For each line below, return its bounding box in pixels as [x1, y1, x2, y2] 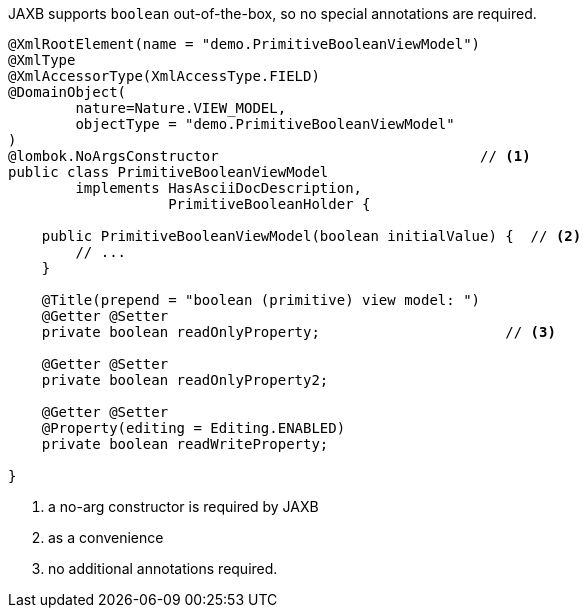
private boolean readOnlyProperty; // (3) [41, 324, 556, 340]
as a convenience [48, 529, 164, 546]
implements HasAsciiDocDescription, [75, 180, 363, 196]
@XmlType [8, 52, 76, 68]
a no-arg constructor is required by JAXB [48, 498, 319, 515]
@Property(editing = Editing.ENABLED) [41, 420, 346, 436]
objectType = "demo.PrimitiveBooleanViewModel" [75, 116, 455, 132]
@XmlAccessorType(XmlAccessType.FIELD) [8, 68, 320, 84]
